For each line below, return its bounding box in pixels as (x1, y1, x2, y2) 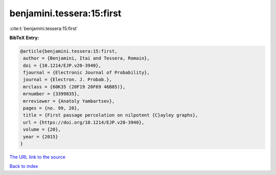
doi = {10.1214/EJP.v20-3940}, (23, 63, 102, 68)
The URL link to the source (9, 154, 66, 160)
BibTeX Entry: (9, 35, 39, 41)
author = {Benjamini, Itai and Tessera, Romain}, (23, 55, 150, 61)
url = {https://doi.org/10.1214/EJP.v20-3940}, (23, 120, 145, 125)
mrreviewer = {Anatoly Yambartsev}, (23, 98, 115, 104)
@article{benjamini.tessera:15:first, (20, 48, 118, 54)
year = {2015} (23, 134, 58, 139)
